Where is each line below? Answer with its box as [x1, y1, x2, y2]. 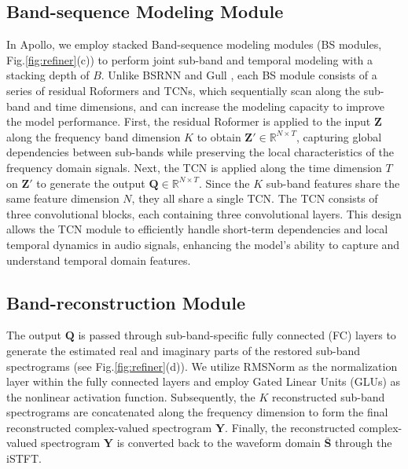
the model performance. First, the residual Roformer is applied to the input [6, 113, 371, 130]
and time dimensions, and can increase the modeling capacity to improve [34, 97, 384, 114]
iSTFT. [6, 450, 42, 467]
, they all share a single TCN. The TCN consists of [131, 190, 378, 207]
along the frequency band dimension [6, 128, 181, 145]
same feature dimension [6, 190, 119, 207]
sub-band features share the [266, 174, 400, 191]
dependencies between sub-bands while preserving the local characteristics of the [6, 144, 394, 160]
